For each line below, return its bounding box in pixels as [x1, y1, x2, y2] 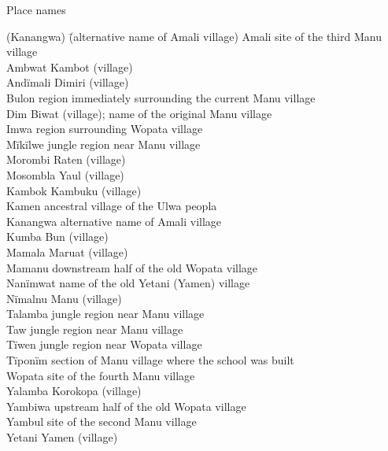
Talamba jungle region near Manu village [6, 305, 205, 322]
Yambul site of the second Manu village [6, 413, 197, 430]
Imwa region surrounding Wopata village [6, 120, 203, 137]
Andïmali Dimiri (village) [6, 74, 129, 91]
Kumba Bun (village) [6, 228, 109, 245]
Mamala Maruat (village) [6, 243, 128, 260]
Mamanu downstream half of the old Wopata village [6, 259, 258, 275]
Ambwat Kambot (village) [6, 58, 133, 75]
